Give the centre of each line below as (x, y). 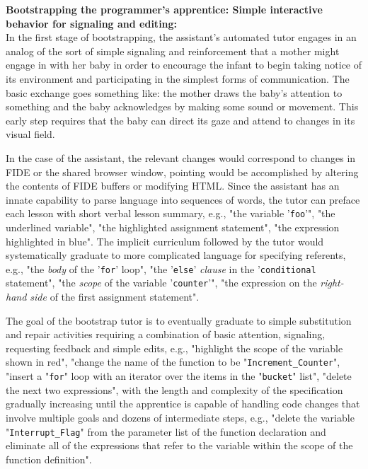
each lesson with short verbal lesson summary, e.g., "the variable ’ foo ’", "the (171, 213)
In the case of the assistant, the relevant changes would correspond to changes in (181, 157)
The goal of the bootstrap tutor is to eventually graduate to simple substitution (179, 320)
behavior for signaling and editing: (92, 23)
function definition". (49, 459)
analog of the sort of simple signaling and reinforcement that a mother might (173, 51)
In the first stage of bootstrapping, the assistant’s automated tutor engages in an (181, 37)
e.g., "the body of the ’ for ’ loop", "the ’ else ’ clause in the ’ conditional (161, 268)
